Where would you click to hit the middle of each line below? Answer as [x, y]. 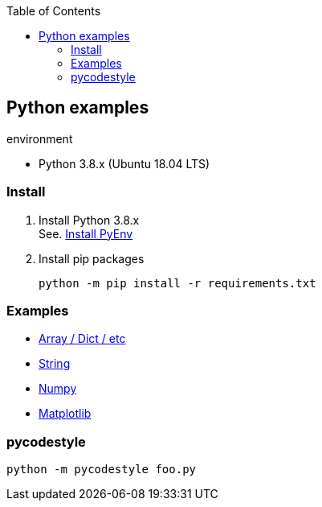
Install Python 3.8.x [89, 220]
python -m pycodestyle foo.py [102, 470]
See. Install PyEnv [86, 233]
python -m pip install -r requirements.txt [177, 283]
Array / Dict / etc [82, 339]
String [55, 364]
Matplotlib [65, 414]
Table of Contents [54, 11]
